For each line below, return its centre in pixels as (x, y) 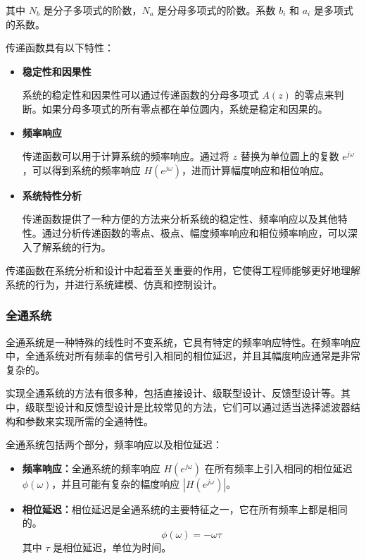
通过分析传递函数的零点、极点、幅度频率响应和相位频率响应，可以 (195, 232)
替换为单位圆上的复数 (290, 156)
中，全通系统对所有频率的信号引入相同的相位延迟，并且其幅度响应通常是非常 (183, 356)
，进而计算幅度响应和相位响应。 (256, 170)
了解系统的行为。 (71, 246)
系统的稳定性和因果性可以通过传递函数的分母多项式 (140, 95)
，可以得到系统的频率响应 (81, 170)
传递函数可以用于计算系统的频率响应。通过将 (126, 156)
